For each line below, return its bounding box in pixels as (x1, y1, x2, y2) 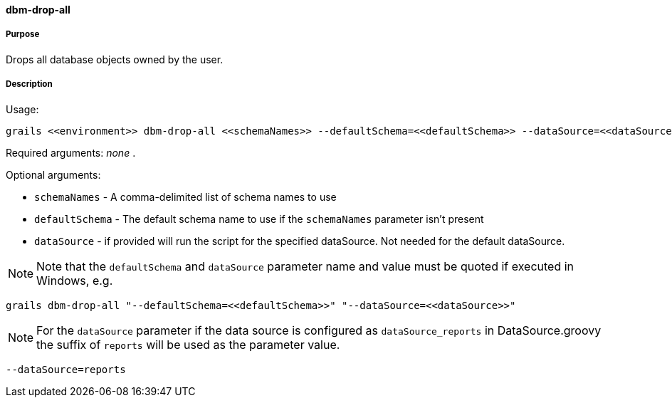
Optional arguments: (6, 168, 101, 181)
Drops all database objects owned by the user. (6, 53, 224, 66)
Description (6, 79, 53, 90)
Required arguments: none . (6, 146, 136, 159)
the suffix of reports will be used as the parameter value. (36, 337, 340, 352)
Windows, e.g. (36, 273, 113, 288)
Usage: (6, 103, 39, 115)
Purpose (6, 29, 40, 40)
